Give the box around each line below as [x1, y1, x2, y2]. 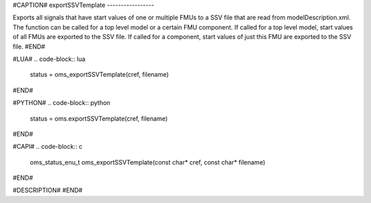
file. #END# [12, 42, 45, 51]
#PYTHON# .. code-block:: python [12, 99, 111, 107]
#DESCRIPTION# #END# [12, 186, 82, 195]
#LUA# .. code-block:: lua [12, 55, 86, 63]
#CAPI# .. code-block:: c [12, 143, 82, 151]
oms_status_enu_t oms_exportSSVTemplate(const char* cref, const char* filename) [30, 158, 266, 166]
